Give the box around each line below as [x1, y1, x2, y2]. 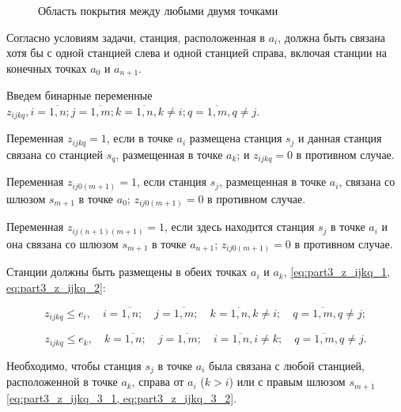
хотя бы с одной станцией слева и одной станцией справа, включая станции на [6, 44, 387, 61]
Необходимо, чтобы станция [6, 357, 142, 373]
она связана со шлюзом [6, 235, 119, 251]
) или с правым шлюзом [229, 373, 346, 390]
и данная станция [298, 130, 382, 146]
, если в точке [106, 130, 173, 146]
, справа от [131, 373, 184, 390]
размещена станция [189, 130, 282, 146]
